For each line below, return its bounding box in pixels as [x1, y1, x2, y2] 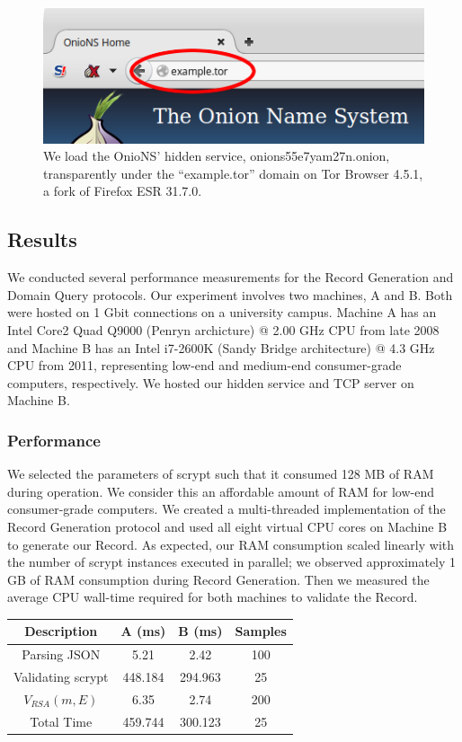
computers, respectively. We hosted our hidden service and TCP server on [7, 373, 414, 392]
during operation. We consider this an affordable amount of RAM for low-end [7, 481, 435, 500]
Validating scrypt [13, 667, 109, 686]
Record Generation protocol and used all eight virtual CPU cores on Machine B [7, 517, 448, 536]
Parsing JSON [22, 645, 101, 664]
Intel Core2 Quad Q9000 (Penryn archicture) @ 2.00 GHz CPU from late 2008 [7, 321, 440, 340]
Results [7, 225, 77, 253]
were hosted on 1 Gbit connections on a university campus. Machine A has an [7, 303, 437, 322]
